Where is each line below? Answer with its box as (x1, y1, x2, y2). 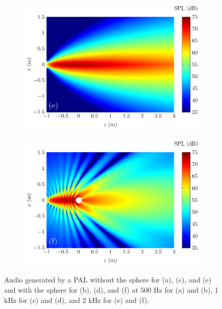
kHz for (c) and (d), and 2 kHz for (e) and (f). (4, 294, 149, 305)
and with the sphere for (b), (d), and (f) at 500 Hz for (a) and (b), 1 (4, 284, 218, 295)
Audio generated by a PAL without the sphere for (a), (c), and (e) (4, 274, 212, 285)
